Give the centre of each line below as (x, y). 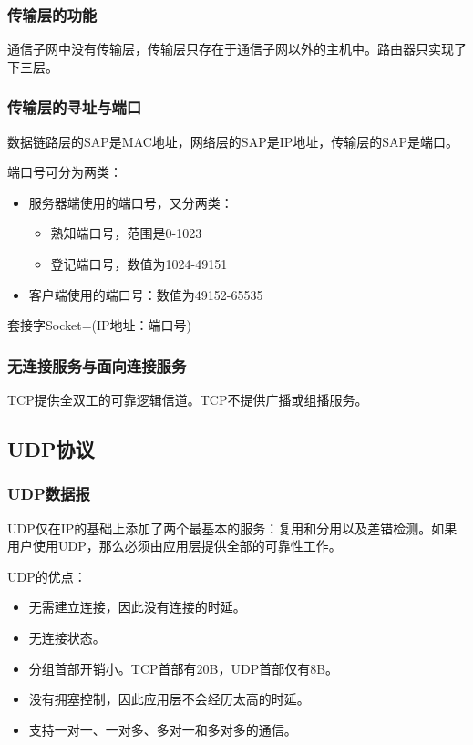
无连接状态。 (67, 637)
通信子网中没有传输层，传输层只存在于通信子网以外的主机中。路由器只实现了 (237, 49)
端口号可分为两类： (65, 172)
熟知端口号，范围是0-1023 (126, 233)
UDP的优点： (47, 576)
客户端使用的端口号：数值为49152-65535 (146, 294)
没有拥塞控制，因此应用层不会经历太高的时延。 (169, 699)
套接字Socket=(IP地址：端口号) (100, 325)
